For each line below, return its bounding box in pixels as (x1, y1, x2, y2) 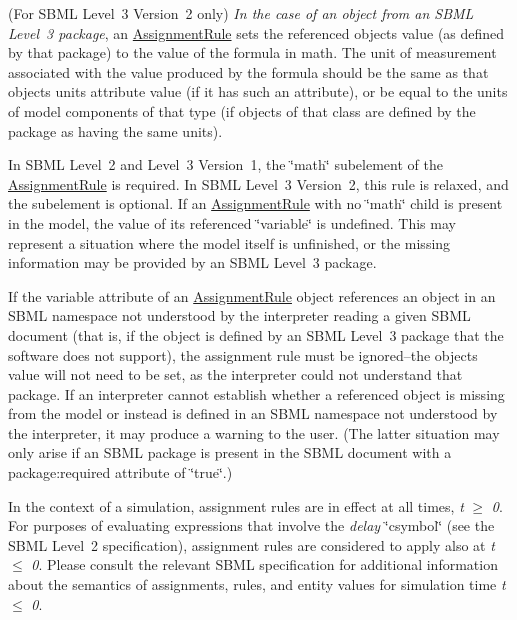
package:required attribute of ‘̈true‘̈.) (8, 462, 233, 483)
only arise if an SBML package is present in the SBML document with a (8, 442, 452, 463)
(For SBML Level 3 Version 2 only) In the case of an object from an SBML (8, 3, 474, 23)
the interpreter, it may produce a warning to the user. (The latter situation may (8, 422, 500, 443)
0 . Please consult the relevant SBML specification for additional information (31, 554, 498, 575)
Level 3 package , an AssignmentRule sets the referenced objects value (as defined (8, 22, 505, 43)
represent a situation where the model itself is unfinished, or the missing (8, 232, 451, 253)
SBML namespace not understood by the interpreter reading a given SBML (8, 305, 471, 326)
